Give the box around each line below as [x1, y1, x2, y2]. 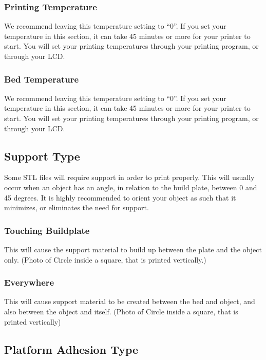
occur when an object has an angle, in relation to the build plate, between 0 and [4, 182, 257, 192]
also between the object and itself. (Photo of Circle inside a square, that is [4, 306, 238, 316]
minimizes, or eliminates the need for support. [4, 202, 149, 213]
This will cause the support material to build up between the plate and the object [4, 244, 262, 254]
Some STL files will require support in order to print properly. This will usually [4, 172, 255, 183]
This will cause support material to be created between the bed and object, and [4, 296, 255, 307]
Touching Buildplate [4, 224, 90, 236]
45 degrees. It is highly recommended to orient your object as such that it [4, 192, 236, 203]
